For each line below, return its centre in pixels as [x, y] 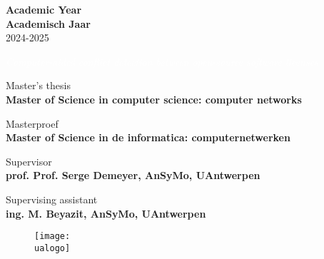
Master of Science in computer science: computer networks [154, 99]
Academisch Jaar [48, 23]
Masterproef [32, 123]
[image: [52, 237]
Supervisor [29, 161]
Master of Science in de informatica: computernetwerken [148, 137]
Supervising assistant [52, 199]
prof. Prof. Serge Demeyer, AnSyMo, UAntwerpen [133, 175]
